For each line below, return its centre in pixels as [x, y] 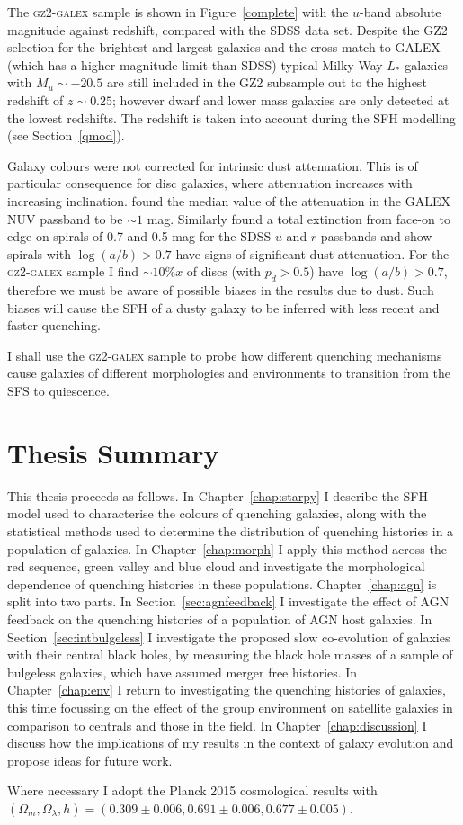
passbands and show [376, 236]
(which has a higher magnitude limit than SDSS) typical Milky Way [195, 64]
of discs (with [224, 271]
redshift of [36, 99]
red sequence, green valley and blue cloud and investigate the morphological [216, 566]
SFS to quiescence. [58, 391]
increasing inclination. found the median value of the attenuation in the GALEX [229, 200]
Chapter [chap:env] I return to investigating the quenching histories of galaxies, [227, 690]
